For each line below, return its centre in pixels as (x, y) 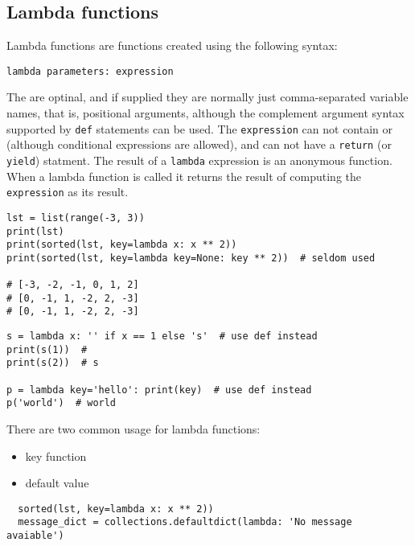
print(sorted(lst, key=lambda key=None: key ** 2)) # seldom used (191, 258)
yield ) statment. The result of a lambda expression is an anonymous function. (199, 160)
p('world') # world (62, 403)
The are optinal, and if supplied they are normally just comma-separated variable (207, 97)
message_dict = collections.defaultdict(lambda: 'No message (185, 522)
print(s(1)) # (47, 349)
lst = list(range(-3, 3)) (76, 218)
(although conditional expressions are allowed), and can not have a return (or (199, 144)
